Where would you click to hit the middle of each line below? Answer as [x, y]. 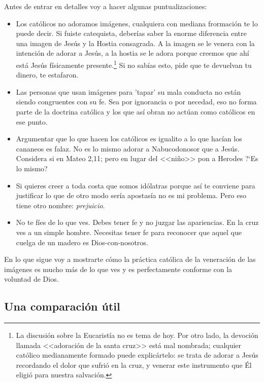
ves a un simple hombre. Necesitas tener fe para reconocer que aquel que [129, 232]
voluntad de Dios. [31, 279]
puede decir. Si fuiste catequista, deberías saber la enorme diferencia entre [131, 33]
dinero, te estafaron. [47, 75]
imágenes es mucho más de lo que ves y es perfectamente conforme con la [118, 269]
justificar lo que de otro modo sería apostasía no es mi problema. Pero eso [131, 195]
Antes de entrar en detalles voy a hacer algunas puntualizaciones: [106, 6]
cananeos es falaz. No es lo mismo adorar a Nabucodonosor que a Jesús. [128, 148]
